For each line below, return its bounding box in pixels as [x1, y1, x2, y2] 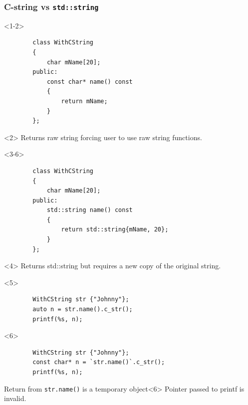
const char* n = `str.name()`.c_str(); [32, 359, 165, 366]
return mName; [61, 97, 108, 105]
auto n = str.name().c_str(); [32, 306, 133, 313]
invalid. [4, 393, 26, 404]
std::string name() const [46, 206, 133, 214]
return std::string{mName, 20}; [61, 226, 169, 233]
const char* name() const [46, 78, 133, 85]
